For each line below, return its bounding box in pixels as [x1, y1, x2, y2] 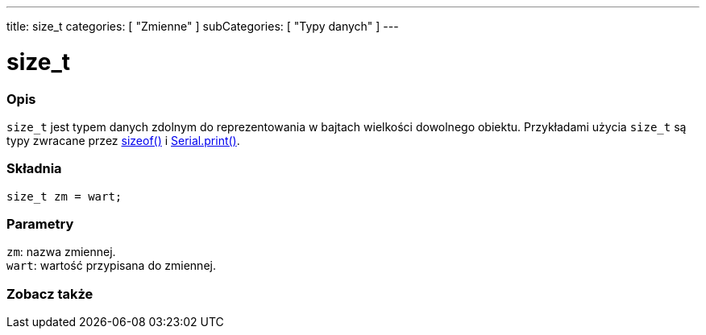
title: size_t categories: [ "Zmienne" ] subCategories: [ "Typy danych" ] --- [6, 19, 399, 33]
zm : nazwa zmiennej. [6, 245, 116, 259]
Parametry [6, 216, 74, 232]
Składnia [6, 160, 62, 177]
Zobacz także [6, 285, 93, 302]
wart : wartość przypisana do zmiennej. [6, 258, 216, 273]
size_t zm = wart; [6, 189, 123, 203]
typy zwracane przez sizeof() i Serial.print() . [6, 133, 240, 147]
